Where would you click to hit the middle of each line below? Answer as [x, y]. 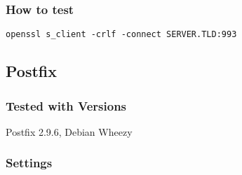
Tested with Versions [66, 105]
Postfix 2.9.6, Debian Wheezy [69, 131]
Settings [29, 163]
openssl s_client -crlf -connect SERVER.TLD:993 [121, 35]
